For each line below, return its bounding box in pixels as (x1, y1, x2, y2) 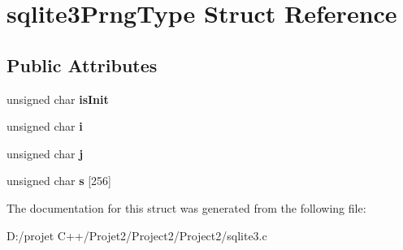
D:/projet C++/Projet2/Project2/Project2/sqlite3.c (6, 226, 267, 244)
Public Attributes (6, 52, 158, 77)
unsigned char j (6, 144, 84, 162)
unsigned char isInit (6, 90, 109, 107)
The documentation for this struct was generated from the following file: (6, 199, 366, 216)
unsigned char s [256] (6, 172, 111, 189)
